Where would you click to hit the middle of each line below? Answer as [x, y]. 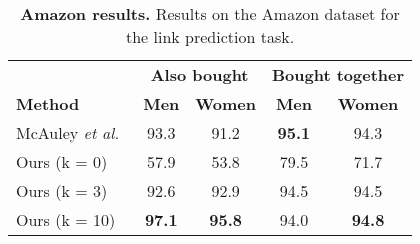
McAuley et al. [68, 132]
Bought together [338, 74]
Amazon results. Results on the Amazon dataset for [210, 13]
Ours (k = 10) [66, 219]
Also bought [199, 74]
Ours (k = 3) [62, 190]
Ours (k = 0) [62, 161]
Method [48, 103]
